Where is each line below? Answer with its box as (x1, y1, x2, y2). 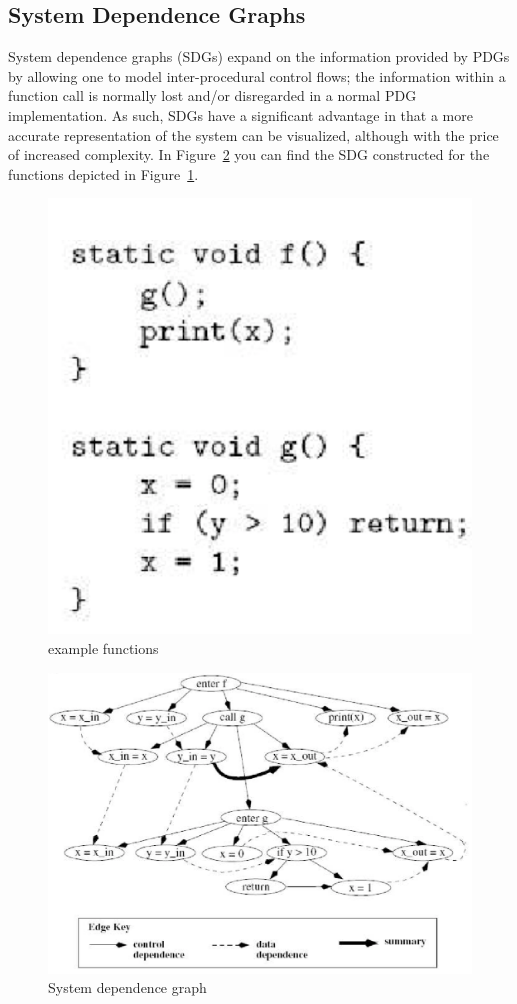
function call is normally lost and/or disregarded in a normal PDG (8, 85, 417, 106)
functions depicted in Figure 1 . (8, 163, 199, 184)
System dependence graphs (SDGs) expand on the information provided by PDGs (8, 46, 510, 67)
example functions (48, 637, 159, 658)
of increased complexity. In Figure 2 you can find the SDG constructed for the (8, 144, 490, 165)
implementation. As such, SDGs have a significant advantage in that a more (8, 104, 473, 125)
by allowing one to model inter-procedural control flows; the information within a (8, 65, 506, 86)
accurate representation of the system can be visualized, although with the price (8, 124, 499, 145)
